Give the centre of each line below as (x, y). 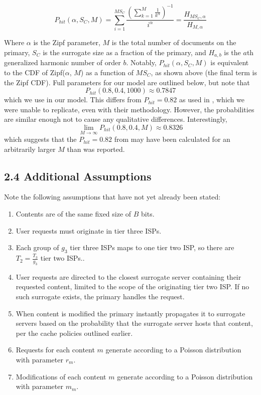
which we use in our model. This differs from (73, 100)
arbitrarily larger (30, 149)
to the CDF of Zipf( (35, 72)
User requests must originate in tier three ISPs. (89, 230)
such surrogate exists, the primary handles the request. (100, 297)
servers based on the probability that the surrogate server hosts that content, (134, 323)
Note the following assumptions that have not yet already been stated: (112, 197)
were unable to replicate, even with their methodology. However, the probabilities (129, 109)
